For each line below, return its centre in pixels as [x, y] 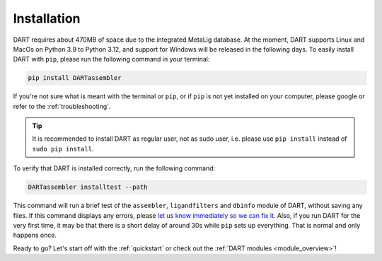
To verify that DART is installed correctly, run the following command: [114, 168]
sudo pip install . [63, 149]
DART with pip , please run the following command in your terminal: [111, 59]
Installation [47, 18]
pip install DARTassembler [75, 78]
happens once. [35, 235]
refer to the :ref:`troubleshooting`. [62, 106]
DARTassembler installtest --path [88, 187]
